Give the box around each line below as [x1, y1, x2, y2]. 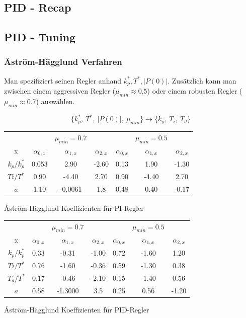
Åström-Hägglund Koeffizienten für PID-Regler [4, 304, 149, 314]
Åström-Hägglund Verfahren [4, 55, 122, 68]
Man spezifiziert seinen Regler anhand [4, 75, 121, 86]
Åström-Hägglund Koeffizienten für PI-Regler [4, 203, 144, 213]
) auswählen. [36, 96, 75, 107]
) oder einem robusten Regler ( [147, 86, 242, 96]
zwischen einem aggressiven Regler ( [4, 86, 115, 96]
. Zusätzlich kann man [168, 75, 236, 86]
